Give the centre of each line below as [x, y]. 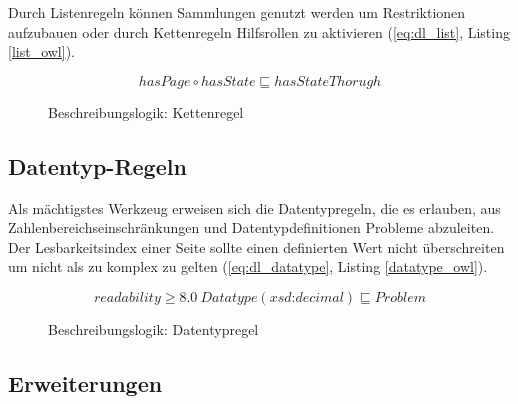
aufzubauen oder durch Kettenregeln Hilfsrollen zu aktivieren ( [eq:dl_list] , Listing [259, 31]
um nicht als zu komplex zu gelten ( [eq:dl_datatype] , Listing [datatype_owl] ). [248, 266]
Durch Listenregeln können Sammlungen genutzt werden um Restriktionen [237, 12]
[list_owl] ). [41, 51]
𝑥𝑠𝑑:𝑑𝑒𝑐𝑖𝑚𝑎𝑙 [306, 297]
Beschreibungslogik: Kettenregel [146, 111]
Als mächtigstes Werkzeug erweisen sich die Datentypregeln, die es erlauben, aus [254, 207]
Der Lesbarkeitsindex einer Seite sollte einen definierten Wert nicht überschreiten [256, 246]
